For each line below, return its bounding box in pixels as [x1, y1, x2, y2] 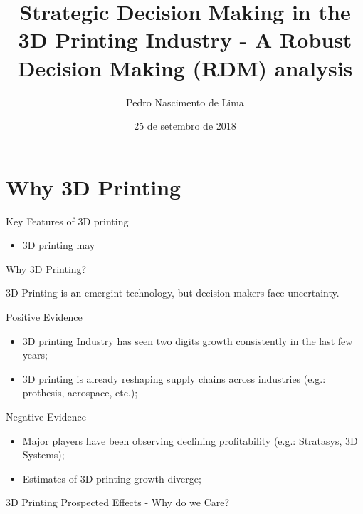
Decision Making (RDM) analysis [17, 53, 353, 82]
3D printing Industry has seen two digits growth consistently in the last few [22, 333, 353, 348]
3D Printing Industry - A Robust [18, 25, 352, 54]
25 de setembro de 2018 [134, 118, 236, 133]
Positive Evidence [6, 309, 83, 324]
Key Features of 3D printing [6, 213, 129, 228]
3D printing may [22, 237, 95, 252]
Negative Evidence [6, 408, 86, 423]
